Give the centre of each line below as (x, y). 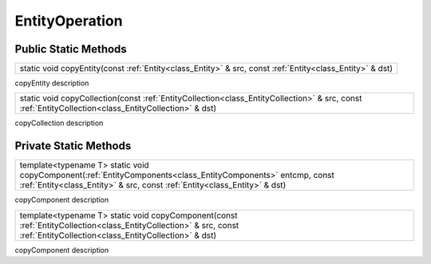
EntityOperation (69, 21)
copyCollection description (59, 123)
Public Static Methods (71, 49)
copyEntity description (52, 83)
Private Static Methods (73, 146)
